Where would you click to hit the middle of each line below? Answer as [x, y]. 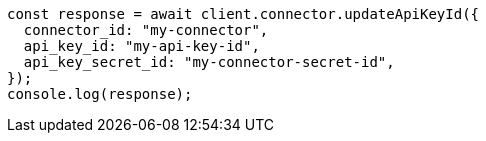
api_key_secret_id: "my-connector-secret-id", [209, 62]
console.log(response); [100, 94]
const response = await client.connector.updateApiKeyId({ [243, 14]
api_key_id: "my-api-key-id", [141, 46]
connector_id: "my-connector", [146, 30]
